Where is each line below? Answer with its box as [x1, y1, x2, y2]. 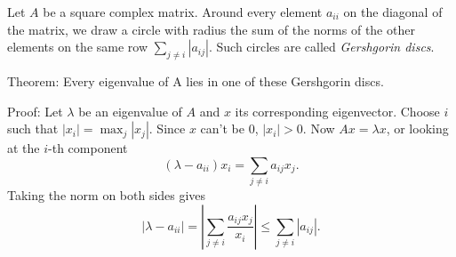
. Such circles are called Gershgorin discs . [208, 37, 435, 56]
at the [7, 139, 40, 157]
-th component [48, 139, 128, 157]
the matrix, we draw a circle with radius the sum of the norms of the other [7, 20, 415, 38]
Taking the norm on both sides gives [7, 186, 206, 205]
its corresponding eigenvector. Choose [235, 101, 440, 120]
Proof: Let [7, 101, 63, 120]
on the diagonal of [343, 3, 443, 20]
